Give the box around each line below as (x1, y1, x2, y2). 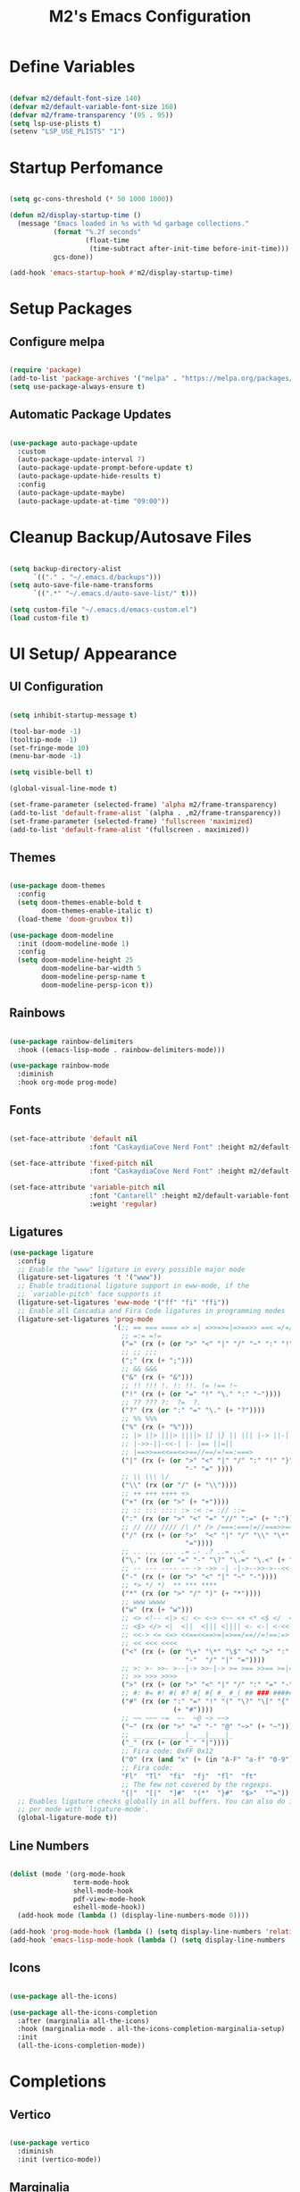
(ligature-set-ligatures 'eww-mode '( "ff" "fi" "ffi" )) (17, 1298, 229, 1307)
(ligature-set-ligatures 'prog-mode (17, 1314, 154, 1324)
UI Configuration (9, 679, 104, 695)
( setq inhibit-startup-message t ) (9, 711, 138, 720)
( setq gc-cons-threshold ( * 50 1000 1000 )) (9, 195, 174, 204)
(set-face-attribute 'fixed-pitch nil (9, 1159, 154, 1168)
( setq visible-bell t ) (9, 768, 94, 777)
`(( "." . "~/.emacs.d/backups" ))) (32, 572, 162, 582)
